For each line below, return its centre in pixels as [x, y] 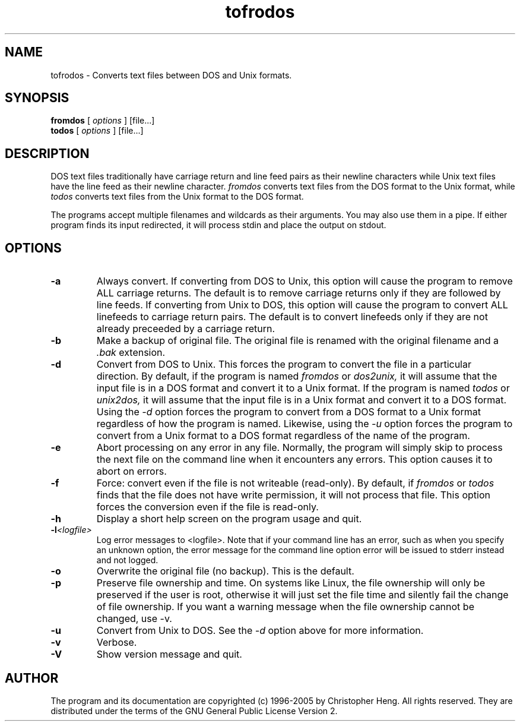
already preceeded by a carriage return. [186, 329]
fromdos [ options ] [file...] [103, 121]
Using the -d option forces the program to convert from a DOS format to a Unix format [288, 412]
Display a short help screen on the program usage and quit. [229, 519]
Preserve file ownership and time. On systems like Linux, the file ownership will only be [291, 583]
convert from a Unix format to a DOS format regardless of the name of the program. [283, 436]
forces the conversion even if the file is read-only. [207, 507]
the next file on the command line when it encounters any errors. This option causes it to [294, 460]
